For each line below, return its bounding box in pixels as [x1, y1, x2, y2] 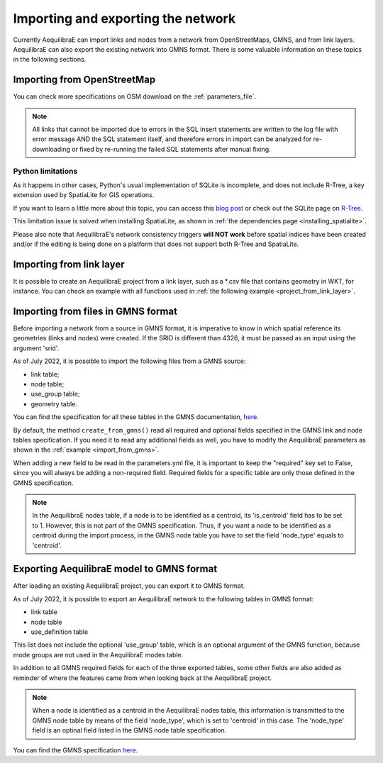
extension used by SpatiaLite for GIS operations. [13, 191, 155, 199]
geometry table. [30, 399, 78, 408]
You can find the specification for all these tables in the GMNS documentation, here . [13, 413, 259, 421]
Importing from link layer [13, 258, 125, 270]
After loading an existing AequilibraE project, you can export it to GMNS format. [13, 581, 245, 590]
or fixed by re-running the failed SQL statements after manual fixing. [71, 145, 271, 153]
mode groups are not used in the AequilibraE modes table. [13, 650, 184, 659]
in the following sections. [13, 55, 87, 64]
